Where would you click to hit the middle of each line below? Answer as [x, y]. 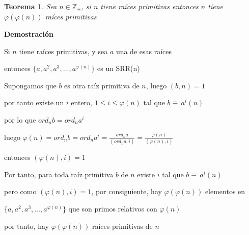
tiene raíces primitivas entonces [149, 6]
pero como [20, 191]
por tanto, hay [26, 226]
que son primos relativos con [113, 209]
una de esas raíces [144, 51]
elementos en [225, 191]
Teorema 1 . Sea [31, 6]
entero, [81, 102]
